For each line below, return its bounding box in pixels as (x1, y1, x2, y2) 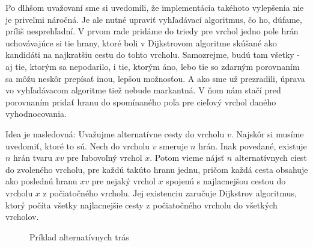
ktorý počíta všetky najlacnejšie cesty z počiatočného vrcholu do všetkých (5, 198, 278, 211)
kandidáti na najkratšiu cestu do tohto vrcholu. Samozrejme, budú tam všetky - (5, 48, 300, 61)
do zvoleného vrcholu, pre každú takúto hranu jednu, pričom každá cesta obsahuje (5, 163, 308, 175)
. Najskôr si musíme (231, 127, 304, 140)
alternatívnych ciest (234, 151, 307, 164)
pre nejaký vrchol (91, 175, 156, 187)
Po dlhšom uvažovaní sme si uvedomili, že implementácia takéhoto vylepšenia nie (5, 1, 304, 13)
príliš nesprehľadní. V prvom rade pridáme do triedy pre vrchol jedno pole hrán (5, 25, 299, 37)
